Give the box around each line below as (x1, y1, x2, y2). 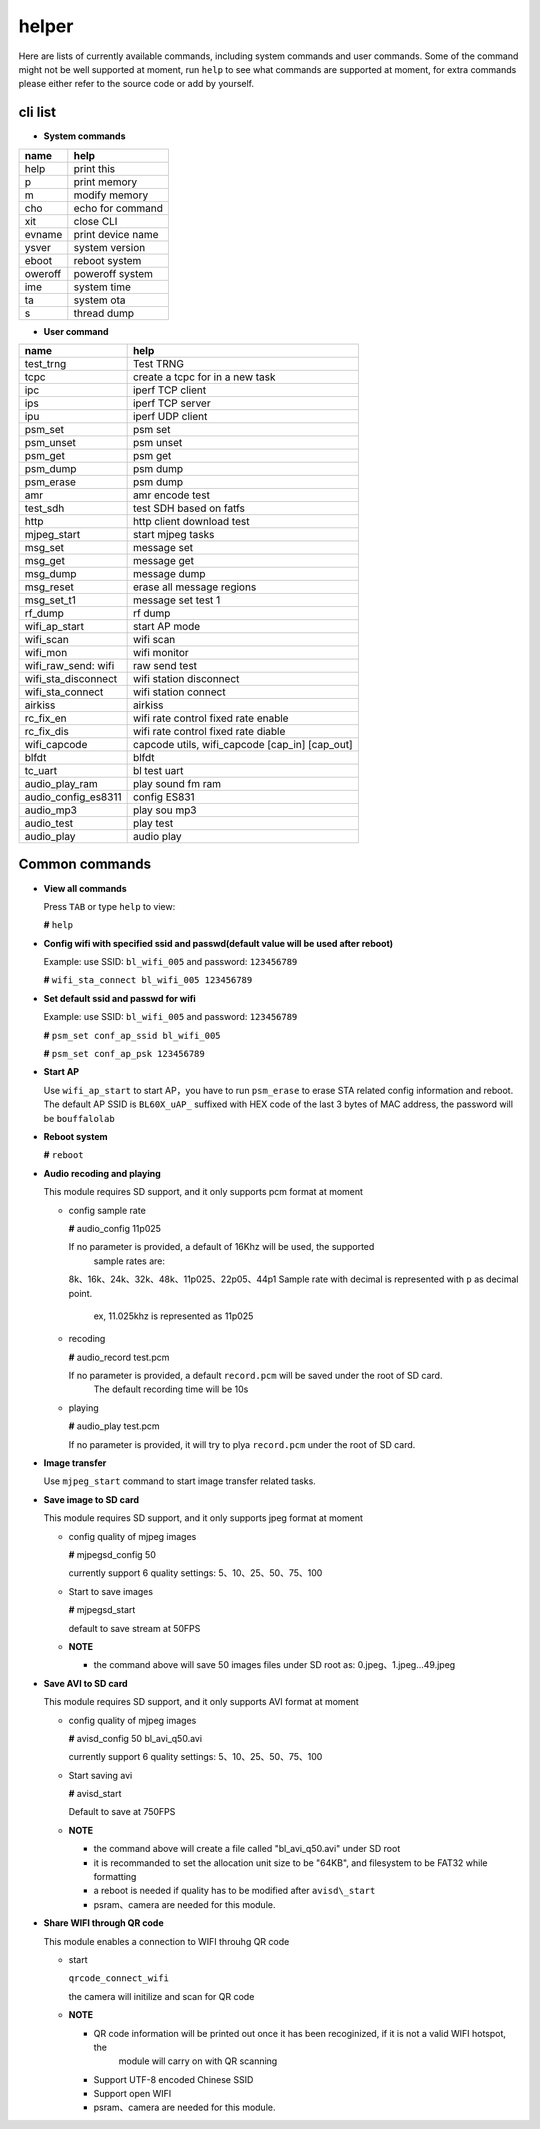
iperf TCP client (132, 383, 207, 397)
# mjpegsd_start (68, 1604, 136, 1616)
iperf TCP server (132, 396, 211, 410)
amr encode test (132, 488, 210, 502)
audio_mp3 (24, 803, 77, 817)
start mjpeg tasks (132, 528, 215, 542)
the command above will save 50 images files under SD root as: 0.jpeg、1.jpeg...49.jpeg (93, 1659, 456, 1671)
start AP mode (132, 620, 201, 634)
